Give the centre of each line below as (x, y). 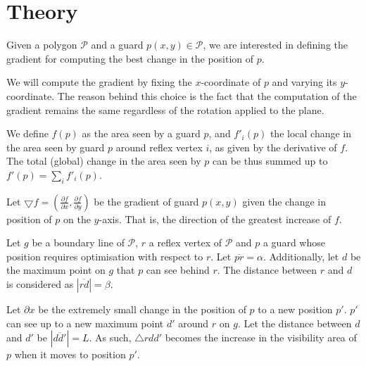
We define (27, 133)
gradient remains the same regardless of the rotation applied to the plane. (165, 109)
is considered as (40, 284)
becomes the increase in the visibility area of (261, 337)
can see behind (178, 270)
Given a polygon (42, 45)
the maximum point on (56, 270)
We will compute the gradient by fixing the (99, 82)
